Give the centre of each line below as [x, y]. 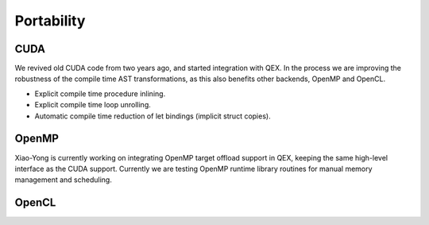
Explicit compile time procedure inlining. [100, 93]
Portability [50, 21]
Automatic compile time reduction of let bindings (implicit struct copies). [153, 116]
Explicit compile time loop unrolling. [93, 105]
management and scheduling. [64, 180]
